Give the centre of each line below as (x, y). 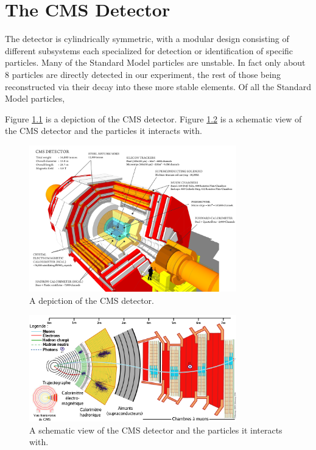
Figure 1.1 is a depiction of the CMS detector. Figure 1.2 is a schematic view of (153, 118)
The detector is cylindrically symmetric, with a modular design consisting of (147, 39)
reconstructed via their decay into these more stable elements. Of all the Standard (158, 86)
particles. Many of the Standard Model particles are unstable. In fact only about (155, 62)
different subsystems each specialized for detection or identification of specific (149, 50)
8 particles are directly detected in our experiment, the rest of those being (143, 74)
